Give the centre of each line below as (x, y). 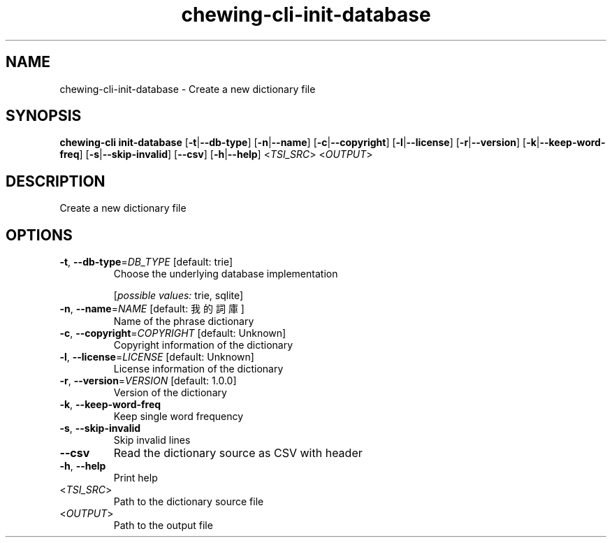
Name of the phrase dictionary (184, 321)
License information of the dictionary (198, 369)
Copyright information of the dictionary (203, 345)
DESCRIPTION (56, 181)
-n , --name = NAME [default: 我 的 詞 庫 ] (152, 309)
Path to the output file (163, 526)
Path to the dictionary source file (189, 502)
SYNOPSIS (44, 116)
